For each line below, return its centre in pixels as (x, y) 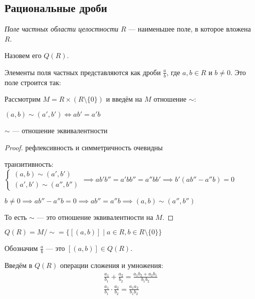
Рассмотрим (23, 99)
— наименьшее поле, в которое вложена (190, 29)
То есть (16, 217)
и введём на (124, 99)
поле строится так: (33, 82)
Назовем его (23, 55)
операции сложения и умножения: (111, 265)
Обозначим (21, 248)
